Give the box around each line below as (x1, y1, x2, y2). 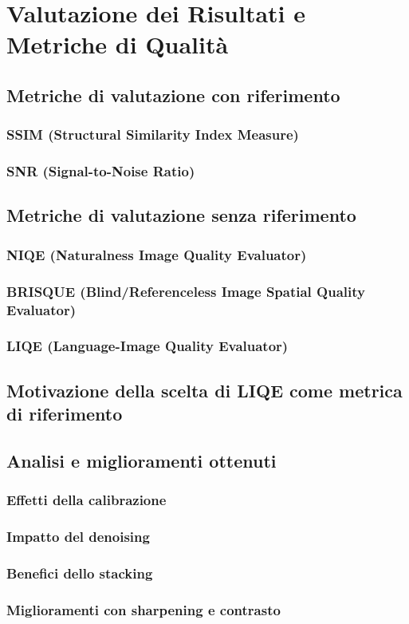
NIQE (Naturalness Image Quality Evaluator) (6, 244, 307, 264)
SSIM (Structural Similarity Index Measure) (6, 124, 299, 144)
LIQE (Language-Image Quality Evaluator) (6, 336, 289, 356)
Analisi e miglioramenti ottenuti (6, 448, 277, 472)
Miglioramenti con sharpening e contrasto (6, 599, 281, 619)
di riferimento (6, 401, 123, 426)
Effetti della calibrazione (6, 490, 167, 510)
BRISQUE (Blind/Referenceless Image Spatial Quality (6, 281, 365, 301)
